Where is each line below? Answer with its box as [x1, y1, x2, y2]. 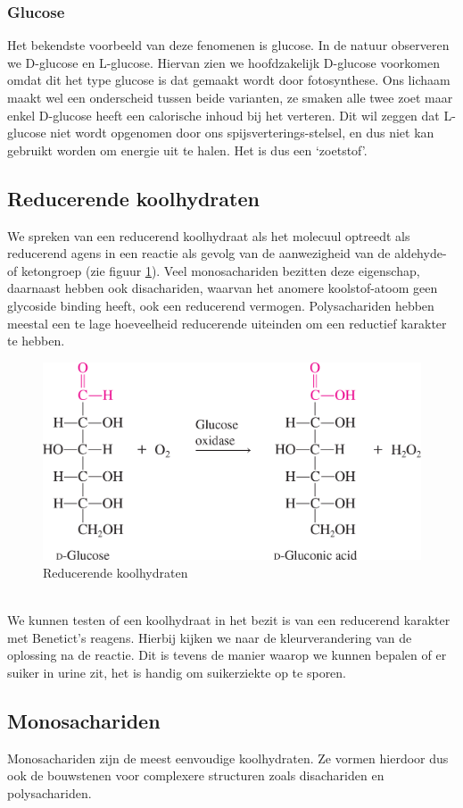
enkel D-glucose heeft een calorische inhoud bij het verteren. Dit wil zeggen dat [7, 105, 440, 124]
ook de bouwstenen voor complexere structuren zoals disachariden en [7, 766, 384, 785]
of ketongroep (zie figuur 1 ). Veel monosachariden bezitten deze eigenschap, [7, 261, 420, 279]
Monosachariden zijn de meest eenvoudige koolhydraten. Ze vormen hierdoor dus [7, 748, 449, 767]
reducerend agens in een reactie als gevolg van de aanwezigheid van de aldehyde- [7, 244, 447, 262]
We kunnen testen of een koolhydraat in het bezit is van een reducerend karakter [7, 611, 451, 629]
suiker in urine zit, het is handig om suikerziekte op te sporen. [7, 663, 347, 682]
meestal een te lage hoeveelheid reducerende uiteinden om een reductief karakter [7, 313, 447, 332]
